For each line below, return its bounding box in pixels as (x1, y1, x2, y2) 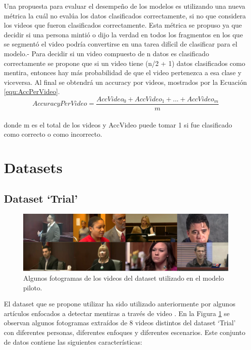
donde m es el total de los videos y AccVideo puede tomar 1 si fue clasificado (4, 119, 232, 129)
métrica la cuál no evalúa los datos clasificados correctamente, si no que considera (4, 10, 246, 20)
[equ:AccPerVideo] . (4, 86, 60, 96)
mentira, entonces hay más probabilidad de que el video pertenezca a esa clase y (4, 67, 242, 78)
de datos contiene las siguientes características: (4, 336, 142, 347)
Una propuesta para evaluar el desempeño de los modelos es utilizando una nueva (4, 1, 246, 11)
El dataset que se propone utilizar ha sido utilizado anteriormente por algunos (4, 299, 236, 309)
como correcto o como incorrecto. (4, 129, 103, 139)
